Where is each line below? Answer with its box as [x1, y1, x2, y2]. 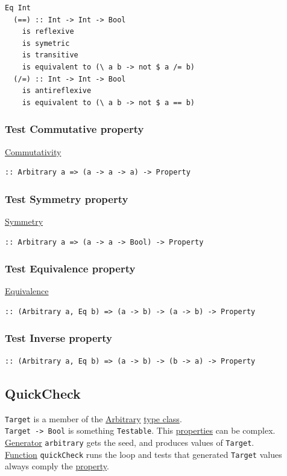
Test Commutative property [5, 121, 144, 137]
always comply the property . [5, 460, 109, 472]
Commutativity [5, 145, 61, 158]
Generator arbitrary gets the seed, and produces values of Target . [5, 436, 254, 448]
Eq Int [5, 4, 31, 12]
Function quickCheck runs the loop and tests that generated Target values [5, 448, 282, 460]
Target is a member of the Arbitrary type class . [5, 412, 182, 425]
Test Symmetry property [5, 191, 128, 206]
